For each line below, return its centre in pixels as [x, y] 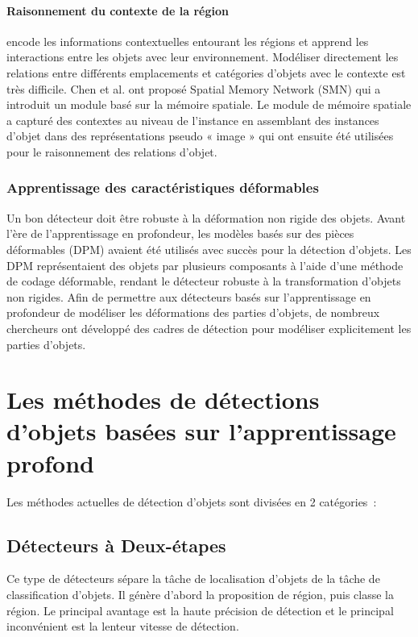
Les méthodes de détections [163, 400]
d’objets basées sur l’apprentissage [201, 431]
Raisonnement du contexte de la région [118, 10]
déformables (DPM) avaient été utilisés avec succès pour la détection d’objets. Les [209, 249]
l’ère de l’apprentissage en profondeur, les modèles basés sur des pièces [180, 233]
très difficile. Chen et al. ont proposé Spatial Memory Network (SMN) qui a [194, 88]
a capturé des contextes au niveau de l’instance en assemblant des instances [193, 120]
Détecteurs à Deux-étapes [116, 545]
